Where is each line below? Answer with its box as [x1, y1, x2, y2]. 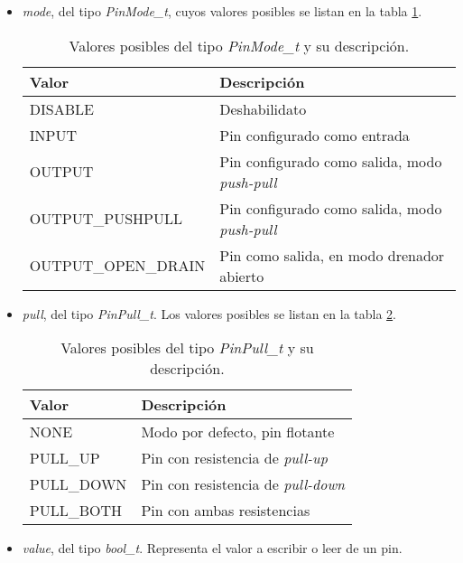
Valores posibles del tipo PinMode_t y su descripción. [69, 34, 410, 56]
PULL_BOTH [29, 500, 123, 521]
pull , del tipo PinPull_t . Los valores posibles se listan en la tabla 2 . [22, 304, 396, 323]
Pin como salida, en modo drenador [219, 244, 445, 266]
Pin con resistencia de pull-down [141, 474, 346, 495]
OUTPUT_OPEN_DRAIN [29, 255, 206, 277]
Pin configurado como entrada [219, 124, 410, 145]
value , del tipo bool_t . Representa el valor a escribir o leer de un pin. [22, 539, 403, 558]
